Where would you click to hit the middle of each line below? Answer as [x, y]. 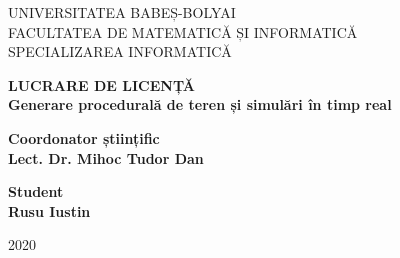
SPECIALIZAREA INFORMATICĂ [120, 51]
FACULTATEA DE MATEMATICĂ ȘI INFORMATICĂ [183, 31]
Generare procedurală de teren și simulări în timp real [200, 104]
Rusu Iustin [49, 210]
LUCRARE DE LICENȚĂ [101, 84]
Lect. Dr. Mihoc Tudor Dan [106, 157]
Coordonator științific [84, 137]
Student [36, 191]
